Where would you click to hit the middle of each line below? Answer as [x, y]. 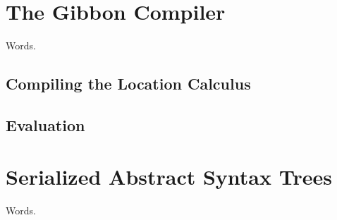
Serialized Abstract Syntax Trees [169, 177]
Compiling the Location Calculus [128, 84]
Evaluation [45, 124]
